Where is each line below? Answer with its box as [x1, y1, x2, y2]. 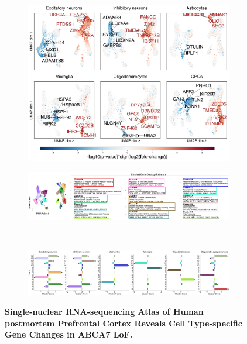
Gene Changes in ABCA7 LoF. [5, 328, 133, 340]
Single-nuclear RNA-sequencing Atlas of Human [5, 305, 204, 318]
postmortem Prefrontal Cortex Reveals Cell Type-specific [5, 317, 242, 329]
